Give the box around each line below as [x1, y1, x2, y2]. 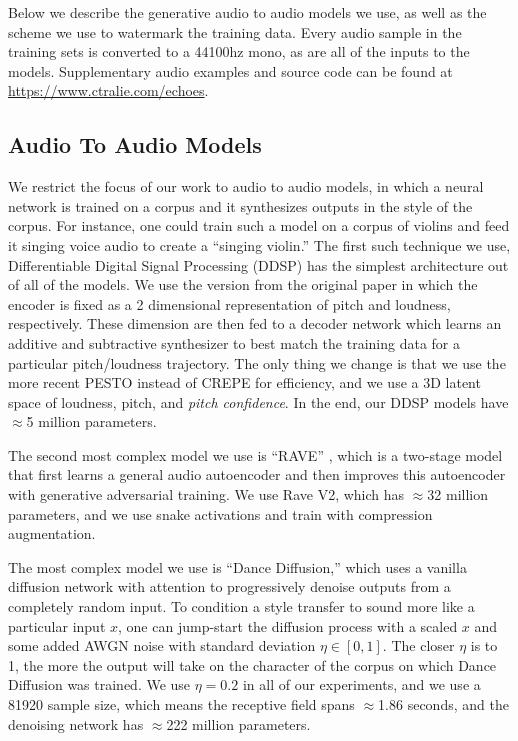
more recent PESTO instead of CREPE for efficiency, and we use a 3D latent [8, 372, 481, 393]
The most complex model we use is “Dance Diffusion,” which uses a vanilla [8, 556, 467, 577]
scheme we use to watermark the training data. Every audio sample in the [8, 21, 462, 42]
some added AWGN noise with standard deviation [8, 635, 316, 656]
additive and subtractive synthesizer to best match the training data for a [8, 332, 460, 353]
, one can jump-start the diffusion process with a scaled [118, 615, 458, 636]
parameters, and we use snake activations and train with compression [8, 503, 433, 524]
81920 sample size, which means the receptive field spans [8, 694, 355, 715]
